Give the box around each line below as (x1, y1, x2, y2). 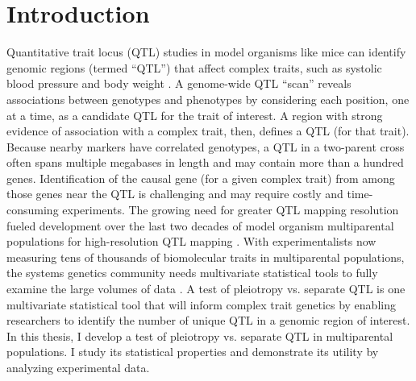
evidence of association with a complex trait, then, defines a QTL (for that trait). (6, 122, 410, 139)
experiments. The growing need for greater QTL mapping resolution (62, 201, 399, 218)
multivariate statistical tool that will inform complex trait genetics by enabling (6, 296, 396, 313)
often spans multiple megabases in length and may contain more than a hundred (6, 154, 404, 171)
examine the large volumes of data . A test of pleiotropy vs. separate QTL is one (6, 280, 406, 297)
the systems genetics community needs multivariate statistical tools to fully (6, 264, 378, 281)
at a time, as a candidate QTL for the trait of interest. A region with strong (6, 106, 383, 123)
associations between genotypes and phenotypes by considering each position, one (6, 90, 410, 107)
